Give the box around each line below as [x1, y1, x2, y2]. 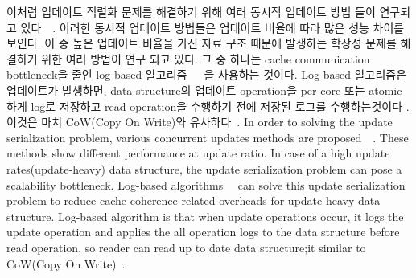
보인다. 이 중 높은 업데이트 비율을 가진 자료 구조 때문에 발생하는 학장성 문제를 [6, 35, 397, 51]
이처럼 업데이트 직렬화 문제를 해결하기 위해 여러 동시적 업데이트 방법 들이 [6, 3, 376, 19]
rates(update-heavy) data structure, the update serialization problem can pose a [6, 160, 402, 177]
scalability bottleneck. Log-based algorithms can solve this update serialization [6, 176, 406, 193]
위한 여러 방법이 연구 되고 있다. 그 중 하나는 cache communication [41, 50, 370, 67]
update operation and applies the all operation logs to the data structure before [6, 223, 400, 240]
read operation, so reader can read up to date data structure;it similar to [6, 239, 366, 256]
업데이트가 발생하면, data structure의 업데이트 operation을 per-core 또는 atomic [6, 81, 402, 98]
